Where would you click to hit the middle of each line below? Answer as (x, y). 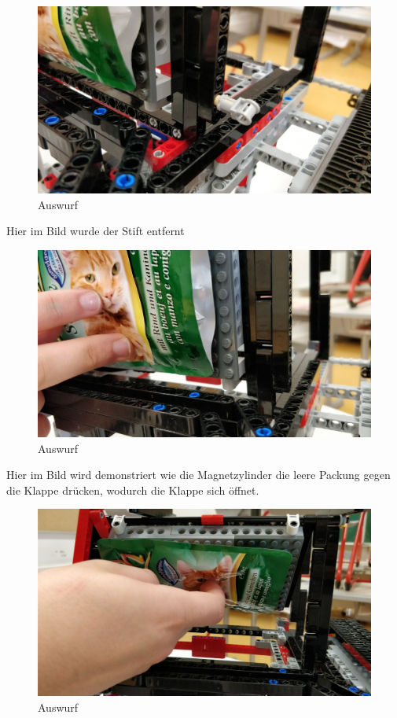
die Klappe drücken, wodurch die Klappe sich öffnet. (133, 490)
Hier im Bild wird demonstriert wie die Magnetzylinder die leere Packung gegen (198, 475)
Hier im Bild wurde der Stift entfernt (96, 231)
